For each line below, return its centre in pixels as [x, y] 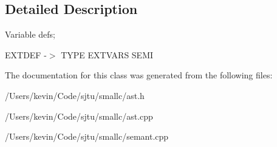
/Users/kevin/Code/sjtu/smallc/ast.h [75, 95]
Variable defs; [30, 34]
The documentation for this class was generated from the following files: [139, 75]
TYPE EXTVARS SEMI [107, 54]
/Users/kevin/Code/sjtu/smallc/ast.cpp [79, 116]
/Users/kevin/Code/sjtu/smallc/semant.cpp [87, 136]
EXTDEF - [26, 54]
